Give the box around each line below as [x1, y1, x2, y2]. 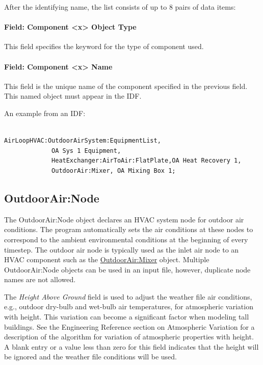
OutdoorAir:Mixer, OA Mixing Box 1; [51, 167, 176, 174]
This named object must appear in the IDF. [4, 90, 142, 101]
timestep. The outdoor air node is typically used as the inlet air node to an [4, 244, 239, 255]
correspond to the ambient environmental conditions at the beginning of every [4, 234, 248, 244]
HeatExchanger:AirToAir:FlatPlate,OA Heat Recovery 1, [51, 157, 242, 165]
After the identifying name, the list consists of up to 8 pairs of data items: [4, 2, 236, 12]
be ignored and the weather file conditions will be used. [4, 351, 177, 362]
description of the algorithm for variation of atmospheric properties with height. [4, 331, 254, 342]
